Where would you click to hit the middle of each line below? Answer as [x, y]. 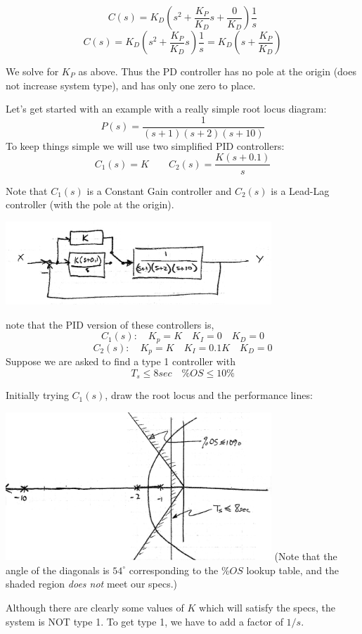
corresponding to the [174, 570]
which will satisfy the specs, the [267, 608]
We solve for [32, 71]
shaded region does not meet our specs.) [92, 584]
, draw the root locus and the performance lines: [209, 395]
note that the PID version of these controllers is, [110, 324]
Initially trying [37, 395]
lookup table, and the [293, 570]
